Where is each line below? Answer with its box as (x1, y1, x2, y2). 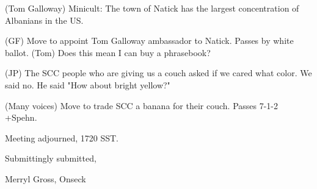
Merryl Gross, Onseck (5, 172, 86, 185)
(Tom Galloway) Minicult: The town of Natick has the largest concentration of (5, 2, 299, 14)
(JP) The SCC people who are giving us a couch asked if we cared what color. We (5, 66, 312, 79)
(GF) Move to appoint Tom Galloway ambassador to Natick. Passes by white (5, 34, 294, 47)
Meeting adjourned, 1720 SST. (5, 131, 118, 144)
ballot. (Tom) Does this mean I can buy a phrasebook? (5, 46, 211, 59)
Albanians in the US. (5, 13, 84, 26)
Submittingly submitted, (5, 152, 97, 165)
